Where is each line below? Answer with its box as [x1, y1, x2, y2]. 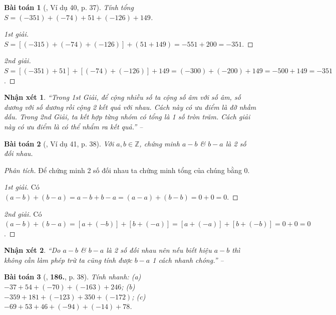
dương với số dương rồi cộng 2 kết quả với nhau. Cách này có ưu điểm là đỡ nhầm [4, 101, 256, 112]
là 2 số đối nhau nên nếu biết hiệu [106, 245, 212, 255]
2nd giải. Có [4, 208, 42, 219]
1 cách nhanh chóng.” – [152, 254, 224, 265]
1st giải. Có [4, 182, 40, 192]
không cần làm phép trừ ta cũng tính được [4, 254, 132, 265]
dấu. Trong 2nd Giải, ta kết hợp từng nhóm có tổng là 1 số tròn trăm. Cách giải [4, 111, 250, 122]
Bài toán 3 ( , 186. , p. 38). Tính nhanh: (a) [4, 271, 141, 282]
